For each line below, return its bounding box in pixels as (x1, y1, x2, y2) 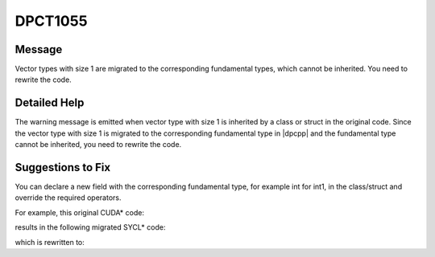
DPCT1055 (14, 12, 88, 30)
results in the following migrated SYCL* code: (14, 222, 166, 232)
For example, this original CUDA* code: (14, 207, 145, 217)
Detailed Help (14, 96, 85, 110)
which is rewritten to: (14, 237, 85, 247)
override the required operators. (14, 193, 122, 202)
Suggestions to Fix (14, 161, 111, 174)
